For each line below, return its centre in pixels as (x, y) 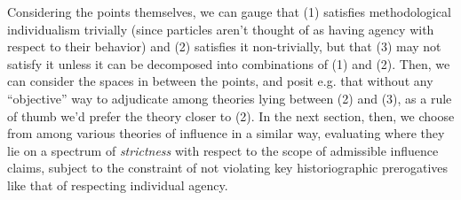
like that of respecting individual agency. (118, 185)
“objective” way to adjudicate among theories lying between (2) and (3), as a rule (230, 98)
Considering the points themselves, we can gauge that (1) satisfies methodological (229, 12)
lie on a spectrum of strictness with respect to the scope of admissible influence (223, 150)
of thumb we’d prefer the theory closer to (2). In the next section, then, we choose (231, 115)
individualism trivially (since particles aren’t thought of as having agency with (221, 29)
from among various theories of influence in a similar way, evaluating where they (226, 133)
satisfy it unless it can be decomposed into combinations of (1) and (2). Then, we (229, 63)
